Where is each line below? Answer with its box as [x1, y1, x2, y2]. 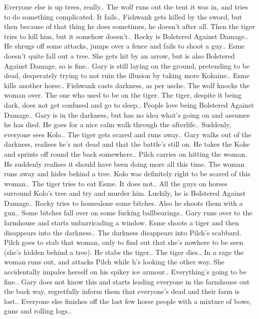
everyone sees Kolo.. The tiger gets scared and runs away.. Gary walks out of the [4, 129, 251, 139]
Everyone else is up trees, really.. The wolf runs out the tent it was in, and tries [4, 2, 248, 12]
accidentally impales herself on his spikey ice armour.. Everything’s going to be [4, 266, 246, 277]
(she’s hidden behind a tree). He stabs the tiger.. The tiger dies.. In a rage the [4, 246, 244, 257]
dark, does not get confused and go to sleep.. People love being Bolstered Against [4, 99, 254, 110]
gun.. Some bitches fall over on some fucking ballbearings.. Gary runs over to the [4, 207, 252, 218]
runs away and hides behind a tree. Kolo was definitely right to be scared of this [4, 168, 250, 179]
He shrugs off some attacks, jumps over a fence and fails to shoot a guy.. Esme [4, 41, 245, 51]
